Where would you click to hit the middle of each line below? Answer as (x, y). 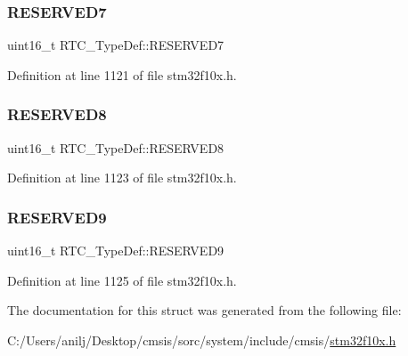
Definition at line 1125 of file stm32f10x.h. (122, 280)
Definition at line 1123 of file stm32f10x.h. (122, 178)
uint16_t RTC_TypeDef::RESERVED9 (116, 251)
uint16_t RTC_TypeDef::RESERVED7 (116, 45)
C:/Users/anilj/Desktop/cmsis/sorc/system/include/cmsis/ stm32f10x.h (202, 340)
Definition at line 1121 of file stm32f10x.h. (122, 74)
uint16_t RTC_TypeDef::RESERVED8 (116, 147)
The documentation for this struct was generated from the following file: (204, 310)
